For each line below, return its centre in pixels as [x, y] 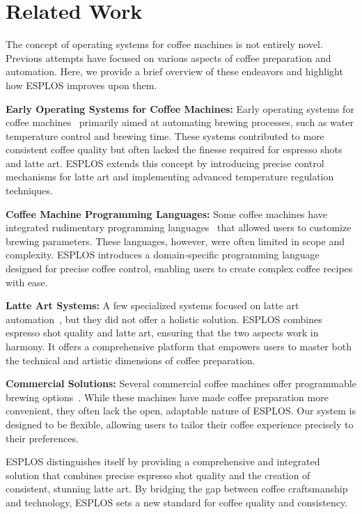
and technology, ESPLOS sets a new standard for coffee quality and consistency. [177, 502]
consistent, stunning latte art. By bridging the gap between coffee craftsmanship [177, 489]
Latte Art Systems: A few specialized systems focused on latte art [152, 305]
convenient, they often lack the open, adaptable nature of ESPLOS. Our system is [181, 411]
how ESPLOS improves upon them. [81, 85]
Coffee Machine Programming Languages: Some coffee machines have [166, 213]
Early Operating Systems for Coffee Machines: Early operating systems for [180, 108]
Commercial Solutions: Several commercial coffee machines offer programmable [181, 383]
